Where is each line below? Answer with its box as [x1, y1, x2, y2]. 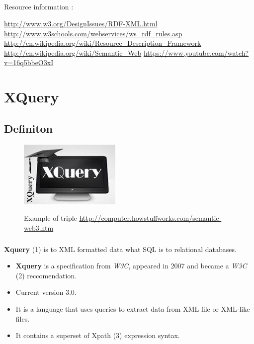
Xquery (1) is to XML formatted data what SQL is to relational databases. [4, 244, 237, 254]
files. [15, 313, 30, 324]
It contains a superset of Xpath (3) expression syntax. [15, 330, 180, 341]
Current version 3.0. [15, 287, 77, 297]
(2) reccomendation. [15, 270, 77, 280]
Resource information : [4, 1, 74, 12]
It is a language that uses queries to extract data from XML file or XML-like [15, 304, 250, 314]
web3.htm [24, 222, 54, 233]
